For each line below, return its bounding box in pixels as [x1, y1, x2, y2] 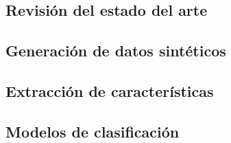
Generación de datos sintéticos [5, 40, 226, 61]
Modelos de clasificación [5, 120, 180, 142]
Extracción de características [5, 80, 214, 101]
